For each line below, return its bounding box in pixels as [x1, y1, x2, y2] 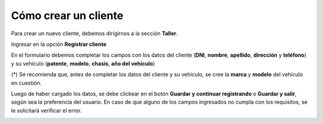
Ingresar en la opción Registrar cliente [11, 41, 107, 48]
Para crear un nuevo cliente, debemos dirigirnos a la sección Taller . [11, 30, 178, 37]
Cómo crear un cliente [11, 9, 124, 22]
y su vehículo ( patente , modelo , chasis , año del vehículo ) [11, 60, 156, 67]
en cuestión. [11, 79, 42, 86]
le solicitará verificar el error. [11, 107, 82, 114]
